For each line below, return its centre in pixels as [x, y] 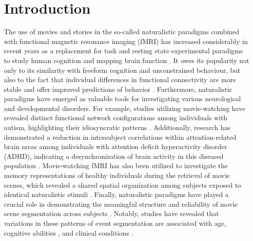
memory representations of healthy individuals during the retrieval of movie [117, 175]
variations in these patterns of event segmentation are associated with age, [115, 223]
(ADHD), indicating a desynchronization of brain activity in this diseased [114, 156]
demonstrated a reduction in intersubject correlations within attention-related [120, 137]
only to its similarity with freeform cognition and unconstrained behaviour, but [122, 70]
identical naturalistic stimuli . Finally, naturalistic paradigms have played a [116, 194]
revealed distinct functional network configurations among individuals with [116, 118]
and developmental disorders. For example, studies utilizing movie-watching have [125, 108]
